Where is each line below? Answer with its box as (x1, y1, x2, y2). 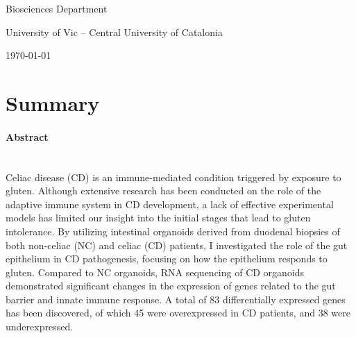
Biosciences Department (6, 1, 108, 15)
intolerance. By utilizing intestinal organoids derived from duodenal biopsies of (6, 223, 340, 238)
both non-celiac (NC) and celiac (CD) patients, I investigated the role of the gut (6, 237, 348, 252)
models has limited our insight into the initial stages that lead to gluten (6, 210, 311, 225)
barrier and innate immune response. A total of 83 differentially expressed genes (6, 291, 346, 306)
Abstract (6, 129, 49, 144)
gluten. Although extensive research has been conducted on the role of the (6, 183, 321, 198)
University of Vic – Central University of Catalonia (6, 24, 223, 39)
